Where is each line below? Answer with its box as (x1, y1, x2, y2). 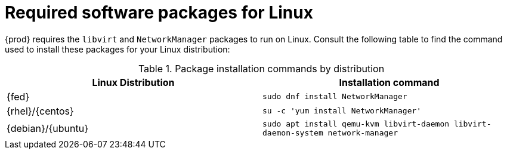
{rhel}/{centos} (7, 104, 74, 117)
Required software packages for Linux (5, 2, 313, 23)
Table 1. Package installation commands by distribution (138, 62, 385, 75)
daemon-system (262, 128, 323, 137)
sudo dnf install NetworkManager (262, 92, 407, 101)
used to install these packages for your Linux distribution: (5, 44, 230, 54)
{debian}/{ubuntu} (7, 122, 88, 134)
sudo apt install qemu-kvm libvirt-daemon (262, 119, 450, 128)
